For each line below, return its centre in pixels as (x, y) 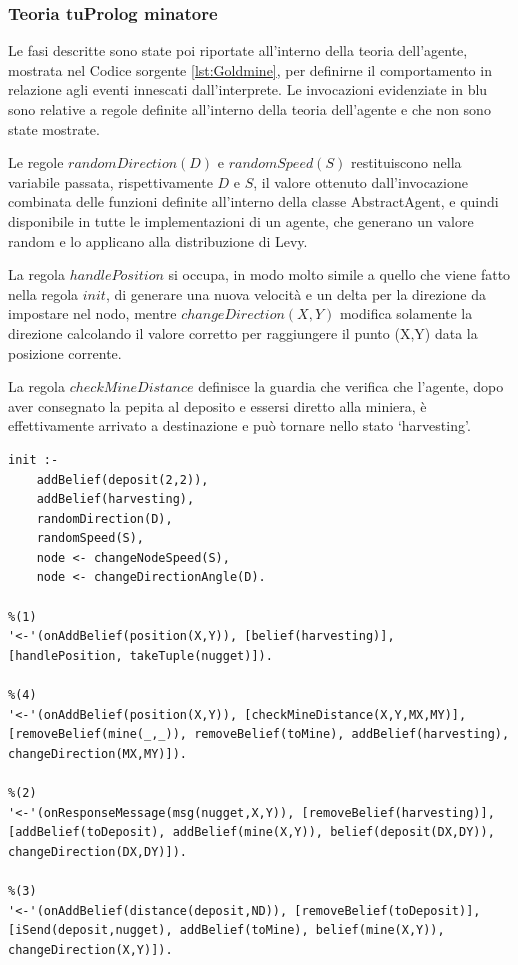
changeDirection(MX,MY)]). (97, 753)
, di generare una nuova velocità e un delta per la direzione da (295, 293)
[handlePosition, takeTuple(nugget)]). (140, 655)
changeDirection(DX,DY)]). (97, 851)
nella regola (43, 293)
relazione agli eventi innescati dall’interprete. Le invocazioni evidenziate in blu (248, 89)
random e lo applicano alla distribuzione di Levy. (158, 240)
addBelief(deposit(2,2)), (122, 479)
